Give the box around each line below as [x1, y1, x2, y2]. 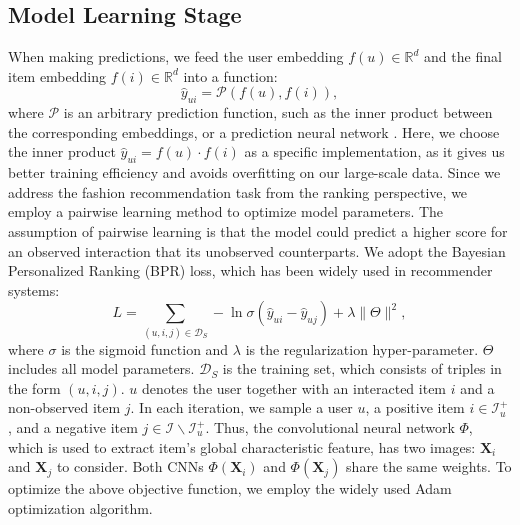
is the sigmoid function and [61, 338, 229, 359]
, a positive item [365, 397, 465, 418]
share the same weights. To [346, 456, 512, 477]
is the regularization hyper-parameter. [245, 338, 479, 359]
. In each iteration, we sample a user [130, 397, 353, 418]
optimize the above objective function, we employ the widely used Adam [8, 478, 452, 499]
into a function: [183, 65, 278, 86]
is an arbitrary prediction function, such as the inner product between [63, 102, 493, 123]
